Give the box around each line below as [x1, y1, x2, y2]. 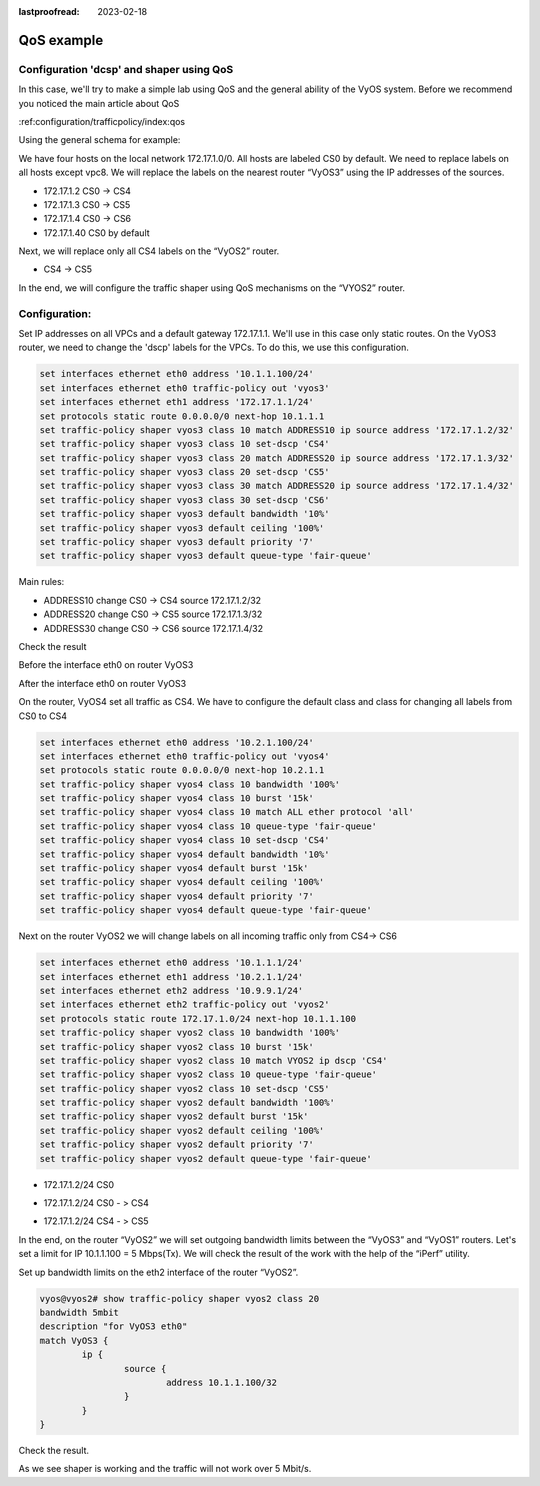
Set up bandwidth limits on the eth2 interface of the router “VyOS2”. [18, 1266, 299, 1278]
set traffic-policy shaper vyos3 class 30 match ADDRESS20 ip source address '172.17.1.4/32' [39, 480, 515, 492]
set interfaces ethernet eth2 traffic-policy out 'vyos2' [39, 999, 330, 1010]
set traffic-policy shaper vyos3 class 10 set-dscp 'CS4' [39, 438, 330, 450]
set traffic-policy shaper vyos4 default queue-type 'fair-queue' [39, 905, 372, 916]
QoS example [18, 31, 104, 49]
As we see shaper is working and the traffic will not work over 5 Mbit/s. [18, 1463, 312, 1475]
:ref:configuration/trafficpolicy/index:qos [18, 115, 185, 127]
